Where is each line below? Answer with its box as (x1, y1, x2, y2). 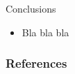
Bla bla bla (22, 24, 69, 39)
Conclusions (6, 1, 56, 15)
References (6, 54, 67, 72)
